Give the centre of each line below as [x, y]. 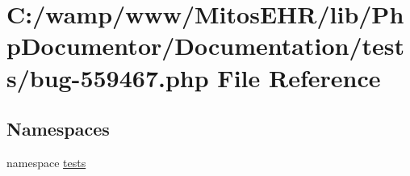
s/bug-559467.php [108, 77]
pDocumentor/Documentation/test [206, 46]
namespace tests [46, 162]
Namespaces [58, 129]
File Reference [299, 77]
